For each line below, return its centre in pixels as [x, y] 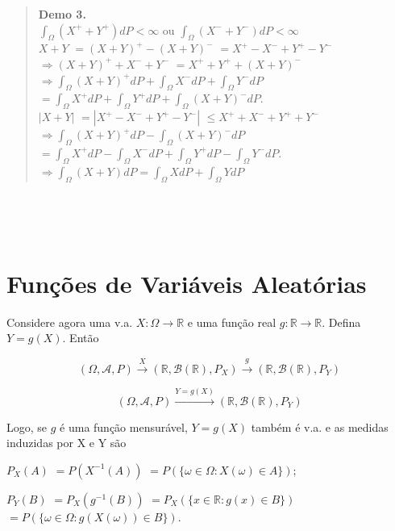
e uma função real [232, 322]
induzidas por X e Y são [67, 443]
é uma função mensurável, [124, 426]
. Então [81, 338]
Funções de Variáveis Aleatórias [187, 283]
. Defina [341, 322]
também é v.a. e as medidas [320, 426]
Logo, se [27, 426]
